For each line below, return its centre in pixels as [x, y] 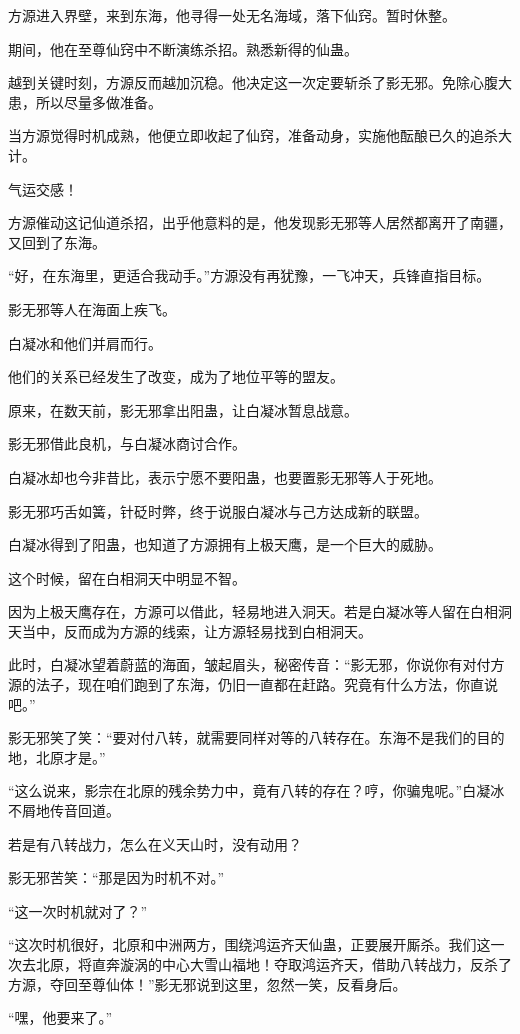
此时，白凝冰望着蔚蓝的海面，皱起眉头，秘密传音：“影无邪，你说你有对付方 [256, 664]
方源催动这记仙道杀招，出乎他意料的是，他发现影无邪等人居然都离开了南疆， [260, 222]
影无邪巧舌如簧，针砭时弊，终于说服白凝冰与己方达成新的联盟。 [218, 510]
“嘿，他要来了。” [60, 1017]
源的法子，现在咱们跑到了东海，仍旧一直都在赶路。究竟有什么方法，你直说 [253, 684]
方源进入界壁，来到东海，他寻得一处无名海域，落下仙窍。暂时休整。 [232, 15]
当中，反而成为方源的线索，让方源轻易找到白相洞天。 [196, 630]
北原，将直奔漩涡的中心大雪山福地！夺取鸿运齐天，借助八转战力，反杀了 [273, 964]
